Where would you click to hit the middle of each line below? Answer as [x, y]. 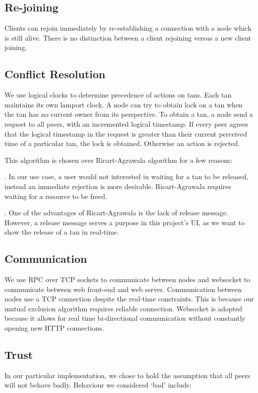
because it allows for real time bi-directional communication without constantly [125, 318]
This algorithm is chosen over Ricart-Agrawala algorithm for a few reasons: [119, 160]
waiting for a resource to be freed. [56, 196]
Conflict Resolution [55, 74]
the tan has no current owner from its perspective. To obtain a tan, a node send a [129, 114]
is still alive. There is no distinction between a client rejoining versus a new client [128, 37]
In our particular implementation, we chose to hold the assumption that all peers [128, 375]
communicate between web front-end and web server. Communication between [123, 289]
